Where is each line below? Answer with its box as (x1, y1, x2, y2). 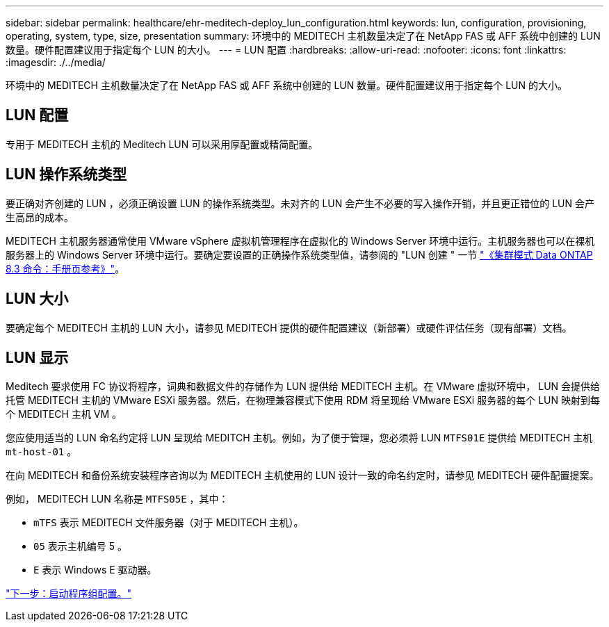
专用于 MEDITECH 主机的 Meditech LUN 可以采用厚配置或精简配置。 (6, 138, 318, 150)
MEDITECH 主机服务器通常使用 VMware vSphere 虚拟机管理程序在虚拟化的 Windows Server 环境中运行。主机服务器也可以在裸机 (6, 234, 595, 247)
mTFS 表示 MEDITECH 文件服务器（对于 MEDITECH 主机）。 (33, 516, 304, 529)
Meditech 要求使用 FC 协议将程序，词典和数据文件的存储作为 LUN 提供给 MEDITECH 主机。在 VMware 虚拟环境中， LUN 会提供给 (6, 380, 601, 393)
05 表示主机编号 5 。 (33, 540, 127, 553)
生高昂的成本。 (6, 211, 74, 223)
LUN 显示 (6, 348, 69, 366)
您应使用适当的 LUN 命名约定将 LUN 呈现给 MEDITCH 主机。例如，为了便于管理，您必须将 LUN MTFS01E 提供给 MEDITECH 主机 (6, 432, 593, 444)
